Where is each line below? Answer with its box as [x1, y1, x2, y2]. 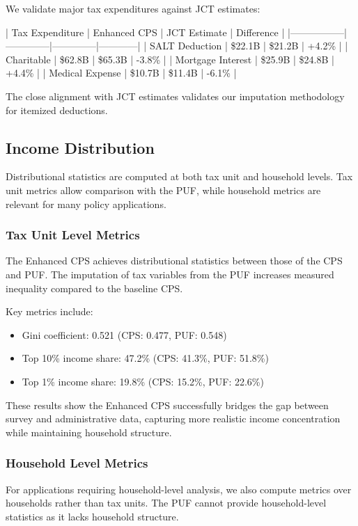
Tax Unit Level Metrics [6, 226, 140, 244]
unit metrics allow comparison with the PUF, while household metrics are [6, 182, 321, 197]
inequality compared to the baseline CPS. [6, 280, 183, 295]
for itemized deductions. [6, 102, 108, 117]
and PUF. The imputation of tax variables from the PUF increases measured [6, 266, 334, 281]
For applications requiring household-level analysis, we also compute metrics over [6, 481, 352, 496]
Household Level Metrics [6, 454, 148, 472]
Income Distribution [6, 136, 155, 158]
